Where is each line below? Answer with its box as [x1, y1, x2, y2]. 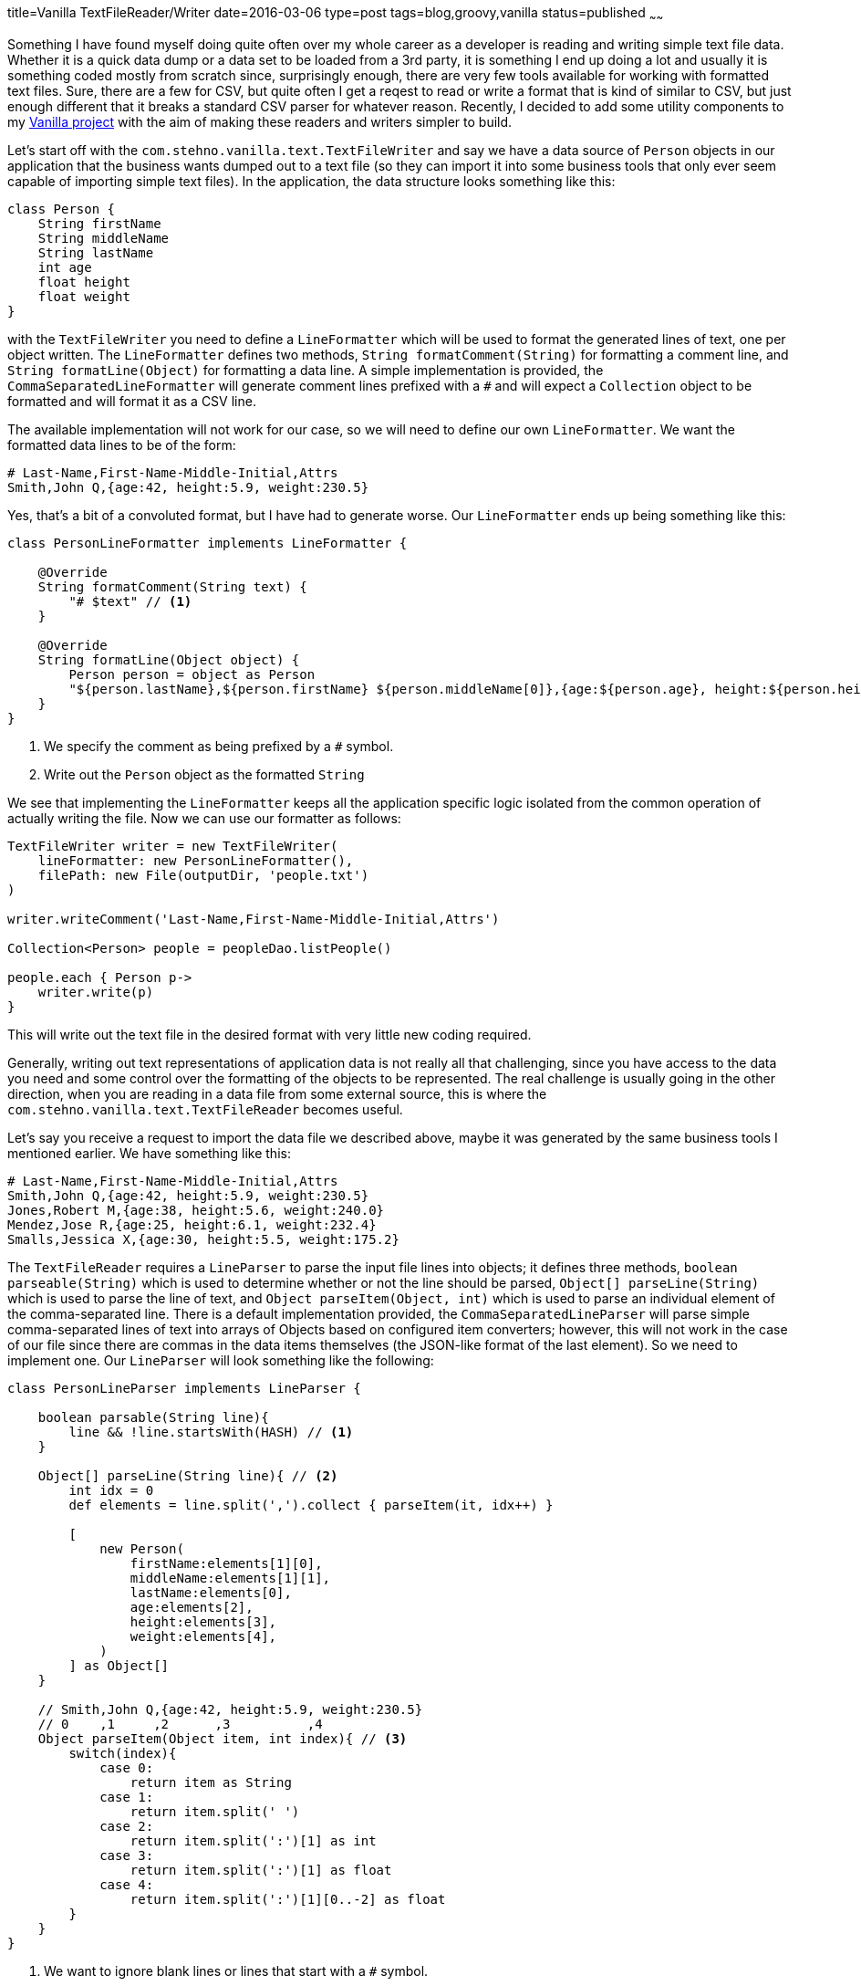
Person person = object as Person [68, 666, 316, 682]
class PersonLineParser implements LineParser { [7, 1380, 361, 1395]
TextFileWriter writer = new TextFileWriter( [7, 838, 338, 853]
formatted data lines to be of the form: [7, 436, 236, 453]
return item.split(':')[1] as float [130, 1862, 392, 1877]
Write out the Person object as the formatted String [44, 766, 365, 782]
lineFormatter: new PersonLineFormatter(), [37, 852, 354, 868]
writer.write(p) [37, 984, 154, 999]
